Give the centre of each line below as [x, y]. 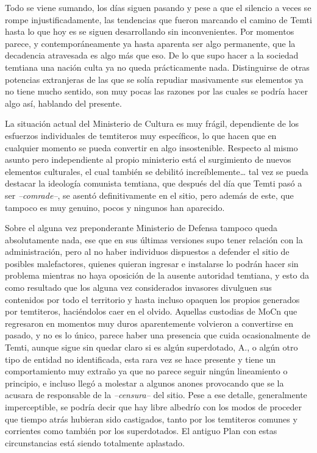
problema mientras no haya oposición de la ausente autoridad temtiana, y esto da [157, 275]
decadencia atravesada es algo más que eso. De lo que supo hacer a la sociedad [152, 55]
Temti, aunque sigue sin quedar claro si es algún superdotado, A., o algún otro [151, 347]
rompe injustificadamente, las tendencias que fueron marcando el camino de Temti [158, 19]
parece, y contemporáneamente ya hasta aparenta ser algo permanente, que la [150, 43]
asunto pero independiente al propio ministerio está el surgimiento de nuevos [148, 159]
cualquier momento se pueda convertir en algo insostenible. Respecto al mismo [151, 147]
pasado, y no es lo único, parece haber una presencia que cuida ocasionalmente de [158, 335]
